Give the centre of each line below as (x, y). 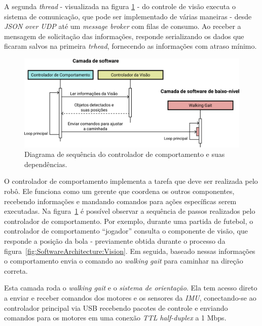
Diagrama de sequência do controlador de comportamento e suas (125, 154)
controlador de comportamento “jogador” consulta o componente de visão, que (126, 231)
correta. (16, 270)
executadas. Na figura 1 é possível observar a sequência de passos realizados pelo (130, 211)
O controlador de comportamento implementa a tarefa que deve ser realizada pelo (131, 181)
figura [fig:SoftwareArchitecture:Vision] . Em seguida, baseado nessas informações (130, 251)
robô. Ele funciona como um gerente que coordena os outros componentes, (119, 191)
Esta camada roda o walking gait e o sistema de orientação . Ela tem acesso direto (131, 288)
